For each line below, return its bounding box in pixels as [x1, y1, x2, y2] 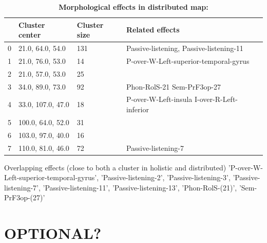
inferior [126, 104, 149, 114]
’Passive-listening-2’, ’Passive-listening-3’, [101, 172, 231, 183]
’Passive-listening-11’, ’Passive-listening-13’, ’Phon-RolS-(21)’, [43, 182, 237, 193]
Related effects [126, 24, 180, 35]
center [18, 29, 41, 40]
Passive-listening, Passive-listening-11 [126, 43, 243, 54]
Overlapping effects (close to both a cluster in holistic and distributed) [4, 162, 226, 172]
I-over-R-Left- [195, 94, 238, 105]
